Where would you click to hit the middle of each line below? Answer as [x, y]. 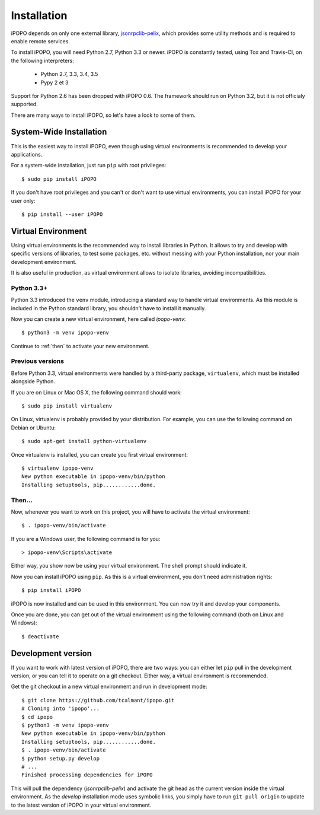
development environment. [44, 262]
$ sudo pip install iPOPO [59, 179]
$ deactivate [40, 636]
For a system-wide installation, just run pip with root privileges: [89, 165]
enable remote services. [41, 41]
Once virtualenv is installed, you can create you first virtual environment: [100, 454]
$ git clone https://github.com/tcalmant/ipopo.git [98, 700]
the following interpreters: [42, 61]
